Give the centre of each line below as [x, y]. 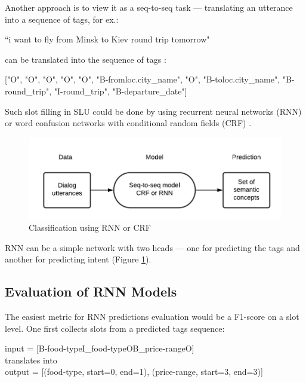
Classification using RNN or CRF [90, 227]
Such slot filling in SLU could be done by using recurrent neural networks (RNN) [153, 111]
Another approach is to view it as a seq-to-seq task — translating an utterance [149, 7]
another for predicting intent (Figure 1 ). [78, 259]
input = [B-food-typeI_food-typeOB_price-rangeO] [100, 348]
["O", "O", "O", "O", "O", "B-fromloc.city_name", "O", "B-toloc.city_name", [143, 79]
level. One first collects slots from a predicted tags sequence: [115, 328]
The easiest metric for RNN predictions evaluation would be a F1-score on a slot [152, 317]
